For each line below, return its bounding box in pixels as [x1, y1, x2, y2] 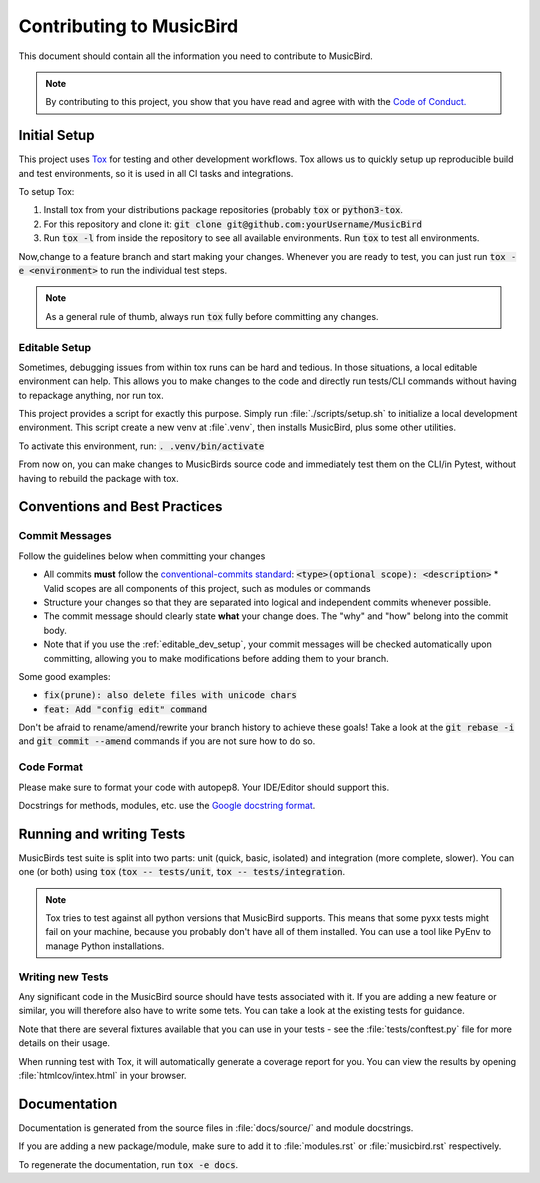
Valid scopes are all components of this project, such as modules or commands [43, 582, 371, 594]
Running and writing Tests [18, 825, 186, 842]
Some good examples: [18, 670, 111, 682]
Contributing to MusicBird [18, 15, 239, 37]
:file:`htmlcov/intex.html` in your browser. [18, 1069, 187, 1081]
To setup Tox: [18, 186, 75, 198]
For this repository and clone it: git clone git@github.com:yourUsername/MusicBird [43, 218, 422, 230]
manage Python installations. [45, 940, 165, 952]
